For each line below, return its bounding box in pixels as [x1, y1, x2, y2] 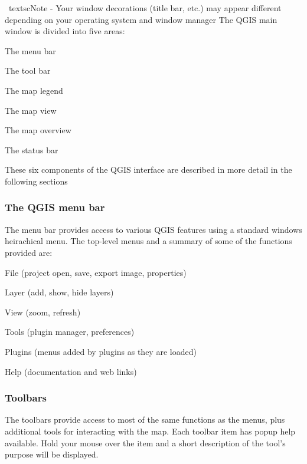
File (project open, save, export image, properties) [5, 266, 187, 278]
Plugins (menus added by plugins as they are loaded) [5, 345, 197, 357]
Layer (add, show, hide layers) [5, 286, 114, 298]
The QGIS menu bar [5, 200, 105, 215]
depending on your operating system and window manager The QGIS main [5, 13, 277, 25]
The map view [5, 104, 57, 116]
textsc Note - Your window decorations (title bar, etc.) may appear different [8, 2, 282, 14]
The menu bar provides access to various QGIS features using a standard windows [5, 223, 302, 235]
